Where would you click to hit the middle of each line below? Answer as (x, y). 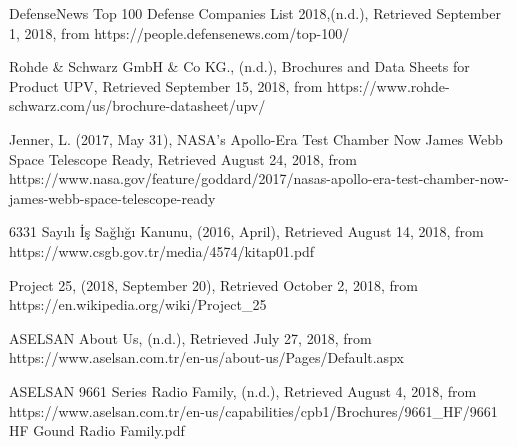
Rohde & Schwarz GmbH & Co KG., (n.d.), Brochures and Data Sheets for (239, 66)
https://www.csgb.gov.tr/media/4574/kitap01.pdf (162, 250)
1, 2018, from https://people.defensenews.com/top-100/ (179, 32)
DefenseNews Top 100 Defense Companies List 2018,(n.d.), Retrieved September (255, 13)
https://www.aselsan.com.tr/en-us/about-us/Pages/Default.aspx (206, 357)
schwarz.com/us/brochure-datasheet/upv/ (137, 105)
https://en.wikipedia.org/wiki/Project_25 (138, 304)
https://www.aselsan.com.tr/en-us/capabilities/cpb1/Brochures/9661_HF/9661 (253, 410)
